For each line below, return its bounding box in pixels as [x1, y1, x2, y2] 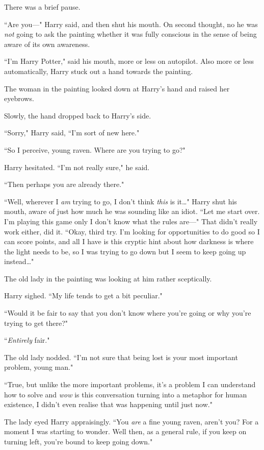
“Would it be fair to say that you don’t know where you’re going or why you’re [4, 307, 251, 318]
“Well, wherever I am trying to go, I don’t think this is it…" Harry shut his [4, 196, 237, 206]
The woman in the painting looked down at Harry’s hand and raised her [4, 83, 230, 93]
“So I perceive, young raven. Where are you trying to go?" [4, 144, 186, 155]
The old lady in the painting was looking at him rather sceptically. [4, 273, 212, 283]
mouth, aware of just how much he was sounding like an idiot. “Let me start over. [4, 206, 260, 217]
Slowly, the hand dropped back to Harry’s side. [4, 110, 151, 121]
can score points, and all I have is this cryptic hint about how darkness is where [4, 236, 254, 247]
